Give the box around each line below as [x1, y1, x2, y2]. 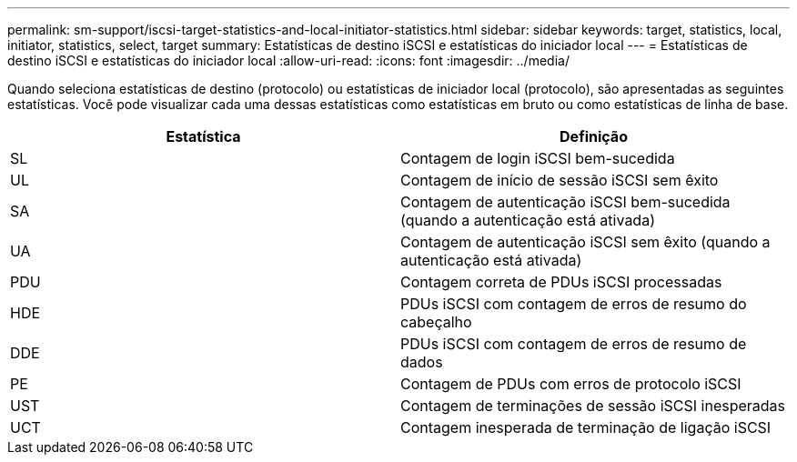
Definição [560, 127, 628, 146]
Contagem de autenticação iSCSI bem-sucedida [400, 193, 731, 211]
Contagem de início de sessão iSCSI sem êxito [400, 171, 719, 189]
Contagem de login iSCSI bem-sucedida [400, 149, 675, 167]
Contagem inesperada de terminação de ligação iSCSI [400, 418, 772, 437]
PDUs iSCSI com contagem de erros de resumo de [400, 335, 747, 353]
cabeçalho [400, 313, 472, 331]
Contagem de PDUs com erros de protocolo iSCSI [400, 375, 742, 393]
